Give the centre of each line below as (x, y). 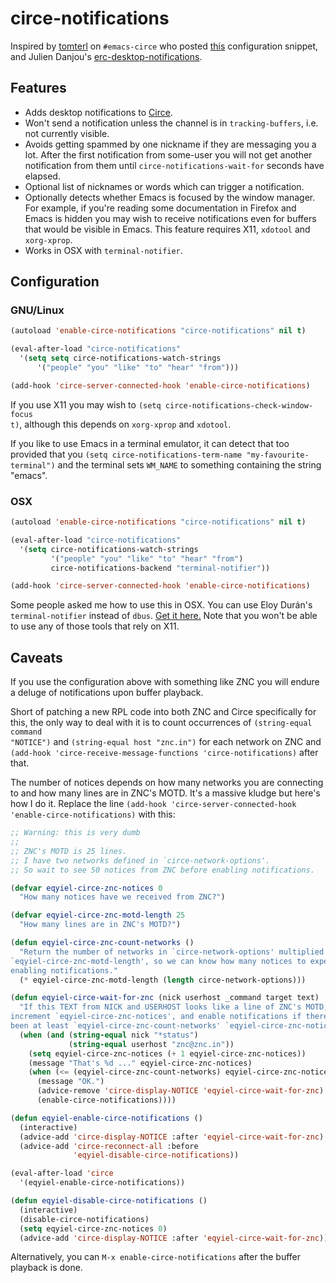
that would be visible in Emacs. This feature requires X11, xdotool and (167, 229)
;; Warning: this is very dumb (75, 833)
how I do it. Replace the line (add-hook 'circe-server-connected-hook (153, 804)
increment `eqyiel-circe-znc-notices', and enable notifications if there (169, 1017)
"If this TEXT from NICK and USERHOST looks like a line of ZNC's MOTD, (174, 1007)
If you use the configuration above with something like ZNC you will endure (165, 682)
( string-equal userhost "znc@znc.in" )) (151, 1044)
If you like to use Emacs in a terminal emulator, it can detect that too (150, 443)
